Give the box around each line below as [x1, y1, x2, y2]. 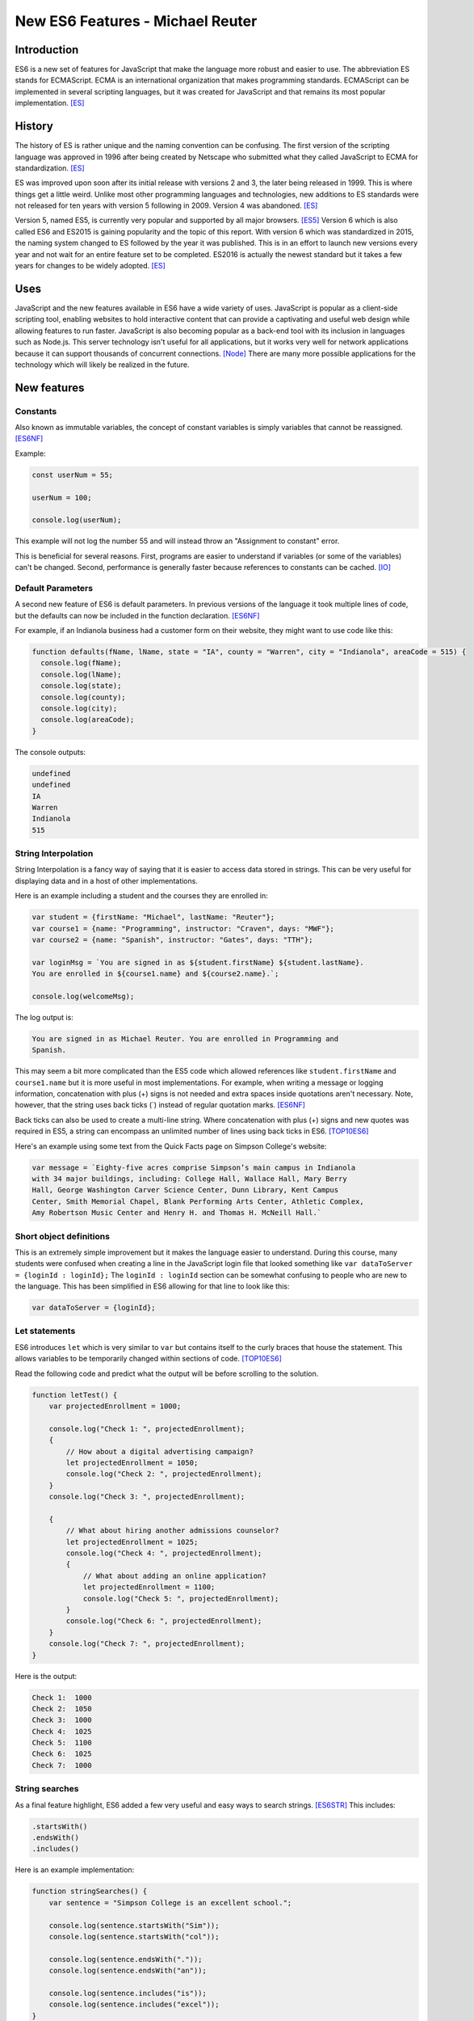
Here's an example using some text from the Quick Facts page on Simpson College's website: [15, 1141, 327, 1151]
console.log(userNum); [31, 516, 122, 525]
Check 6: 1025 [31, 1749, 92, 1758]
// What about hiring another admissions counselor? [65, 1526, 279, 1535]
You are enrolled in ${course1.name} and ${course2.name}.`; [31, 969, 279, 978]
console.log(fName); [40, 659, 122, 668]
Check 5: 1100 [31, 1738, 92, 1748]
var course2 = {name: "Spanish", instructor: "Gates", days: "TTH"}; [31, 935, 313, 944]
